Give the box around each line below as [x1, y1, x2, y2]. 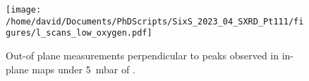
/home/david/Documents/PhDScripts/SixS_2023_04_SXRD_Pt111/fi [6, 16, 304, 27]
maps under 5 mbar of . [32, 61, 135, 76]
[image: [6, 5, 42, 15]
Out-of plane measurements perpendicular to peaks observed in [6, 47, 279, 62]
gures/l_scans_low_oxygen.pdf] [6, 28, 152, 38]
